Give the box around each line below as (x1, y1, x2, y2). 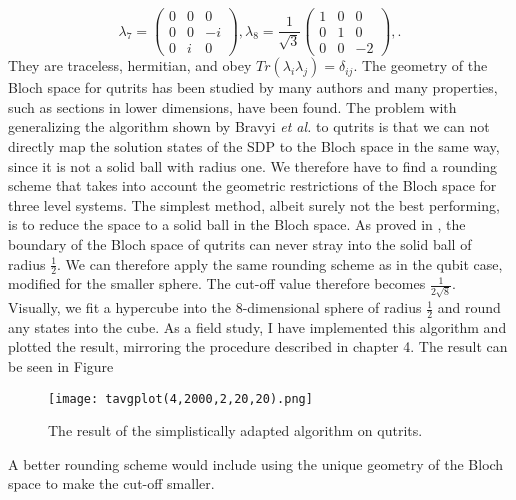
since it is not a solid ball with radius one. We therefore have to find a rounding (8, 155, 497, 176)
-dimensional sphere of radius (242, 297, 422, 318)
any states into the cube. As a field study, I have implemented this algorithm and (8, 316, 507, 337)
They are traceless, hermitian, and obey (8, 55, 252, 76)
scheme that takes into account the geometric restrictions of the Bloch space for (8, 175, 497, 196)
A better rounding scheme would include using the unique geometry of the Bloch (8, 453, 504, 474)
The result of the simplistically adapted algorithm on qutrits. (48, 420, 423, 441)
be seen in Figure (8, 356, 114, 377)
